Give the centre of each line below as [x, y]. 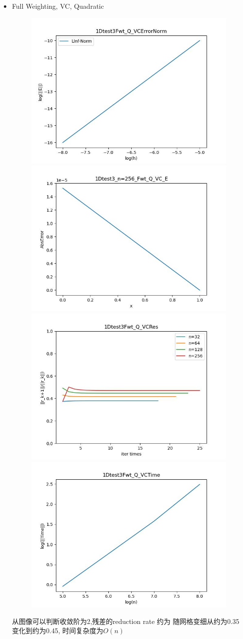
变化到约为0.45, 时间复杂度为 [58, 631]
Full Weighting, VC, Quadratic [58, 6]
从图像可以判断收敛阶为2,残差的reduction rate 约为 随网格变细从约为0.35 [126, 621]
